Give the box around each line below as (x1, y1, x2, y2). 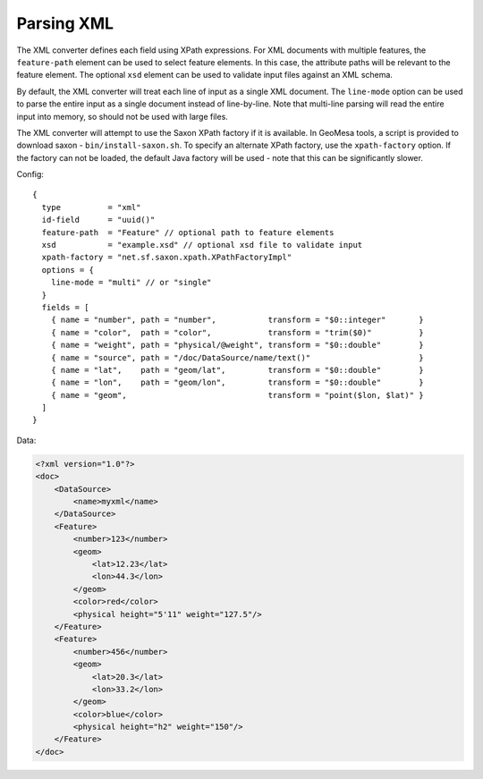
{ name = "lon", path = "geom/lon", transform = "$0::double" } (50, 377, 424, 388)
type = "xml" (41, 202, 141, 212)
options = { (41, 265, 94, 275)
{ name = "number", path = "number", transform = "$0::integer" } (50, 315, 424, 326)
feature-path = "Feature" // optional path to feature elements (41, 227, 335, 237)
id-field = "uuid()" (41, 215, 156, 225)
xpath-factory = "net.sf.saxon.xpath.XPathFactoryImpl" (41, 252, 292, 263)
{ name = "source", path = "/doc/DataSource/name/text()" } (50, 352, 424, 362)
